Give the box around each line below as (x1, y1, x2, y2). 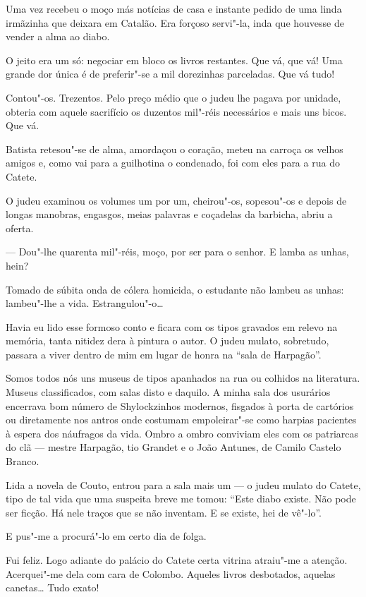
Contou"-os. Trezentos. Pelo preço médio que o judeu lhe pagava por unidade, (6, 90, 341, 104)
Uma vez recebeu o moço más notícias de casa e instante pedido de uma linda (6, 1, 342, 16)
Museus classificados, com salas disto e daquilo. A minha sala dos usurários (6, 385, 331, 399)
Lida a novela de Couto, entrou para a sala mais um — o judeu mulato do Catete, (6, 477, 361, 492)
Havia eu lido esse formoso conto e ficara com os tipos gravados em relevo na (6, 319, 338, 334)
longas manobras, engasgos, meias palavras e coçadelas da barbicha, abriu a (6, 207, 333, 222)
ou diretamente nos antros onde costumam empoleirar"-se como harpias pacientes (6, 412, 357, 427)
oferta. (6, 220, 34, 235)
